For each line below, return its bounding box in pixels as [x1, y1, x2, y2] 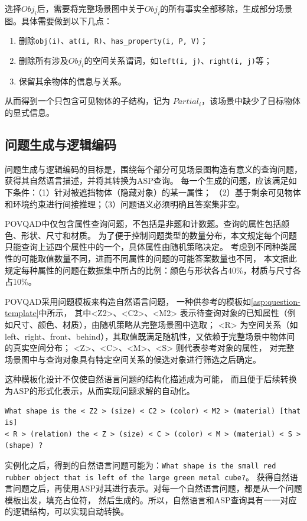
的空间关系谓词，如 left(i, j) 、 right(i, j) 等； [84, 54, 272, 67]
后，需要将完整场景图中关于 [37, 2, 145, 14]
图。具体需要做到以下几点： [5, 14, 112, 27]
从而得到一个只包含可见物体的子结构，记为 [5, 95, 170, 107]
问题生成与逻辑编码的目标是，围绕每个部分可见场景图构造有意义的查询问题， [5, 162, 302, 175]
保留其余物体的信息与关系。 [18, 74, 126, 87]
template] [5, 307, 39, 319]
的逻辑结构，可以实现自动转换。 [5, 505, 129, 517]
